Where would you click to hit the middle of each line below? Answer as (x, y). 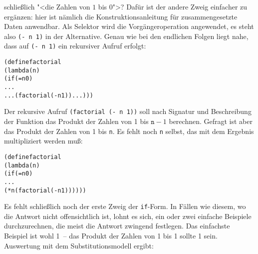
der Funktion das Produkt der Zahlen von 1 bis (76, 121)
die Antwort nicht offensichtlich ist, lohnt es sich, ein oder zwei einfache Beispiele (128, 216)
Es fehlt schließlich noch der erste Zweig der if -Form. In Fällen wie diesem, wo (125, 206)
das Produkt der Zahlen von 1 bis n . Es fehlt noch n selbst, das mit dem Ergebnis (129, 131)
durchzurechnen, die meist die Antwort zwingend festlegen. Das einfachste (117, 226)
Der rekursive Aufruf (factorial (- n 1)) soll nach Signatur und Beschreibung (128, 111)
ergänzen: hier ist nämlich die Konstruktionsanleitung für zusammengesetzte (121, 16)
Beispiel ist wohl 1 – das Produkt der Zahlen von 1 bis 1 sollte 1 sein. (111, 235)
